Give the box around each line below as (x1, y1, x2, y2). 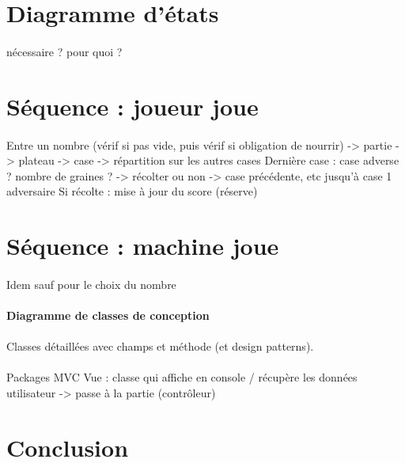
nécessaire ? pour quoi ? (6, 43, 123, 59)
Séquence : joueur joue (6, 89, 259, 122)
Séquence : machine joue (6, 230, 279, 262)
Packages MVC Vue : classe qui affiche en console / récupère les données (6, 369, 358, 385)
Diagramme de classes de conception (6, 307, 210, 324)
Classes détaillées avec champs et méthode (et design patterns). (6, 338, 314, 355)
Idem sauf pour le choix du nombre (6, 275, 176, 292)
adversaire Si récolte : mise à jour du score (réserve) (6, 183, 258, 199)
